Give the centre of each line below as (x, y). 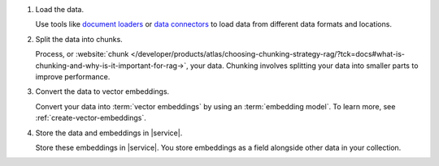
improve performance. (73, 76)
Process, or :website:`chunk (82, 54)
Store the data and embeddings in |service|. (109, 133)
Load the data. (60, 9)
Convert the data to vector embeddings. (102, 92)
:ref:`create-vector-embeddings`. (91, 118)
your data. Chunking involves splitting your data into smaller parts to (304, 66)
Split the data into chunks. (79, 39)
